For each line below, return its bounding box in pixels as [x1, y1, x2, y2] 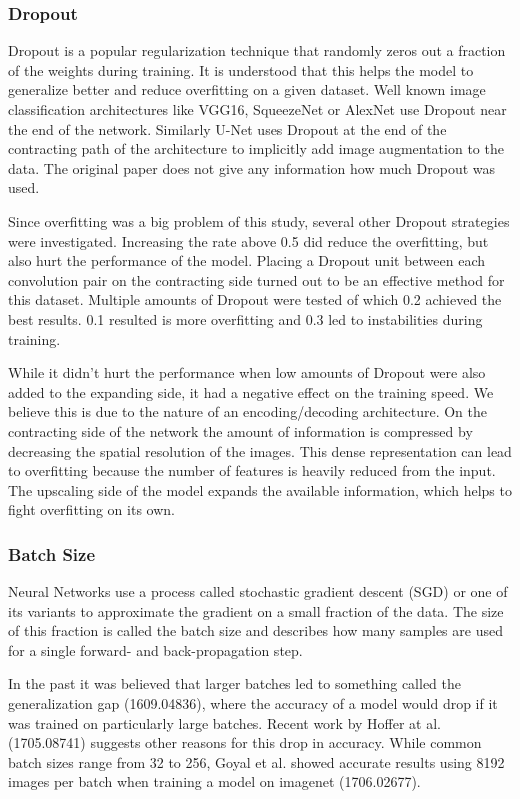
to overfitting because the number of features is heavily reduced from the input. [8, 460, 496, 481]
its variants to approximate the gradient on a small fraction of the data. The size [8, 600, 504, 621]
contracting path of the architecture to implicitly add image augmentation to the [8, 138, 504, 159]
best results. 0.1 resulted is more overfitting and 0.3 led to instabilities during [8, 308, 483, 329]
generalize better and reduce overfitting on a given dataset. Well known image [8, 79, 486, 100]
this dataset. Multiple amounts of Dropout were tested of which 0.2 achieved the [8, 289, 502, 310]
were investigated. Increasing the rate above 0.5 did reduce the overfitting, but [8, 230, 489, 251]
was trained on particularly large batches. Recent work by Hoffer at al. [8, 712, 442, 733]
